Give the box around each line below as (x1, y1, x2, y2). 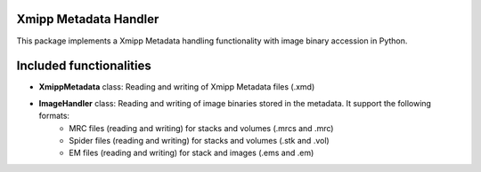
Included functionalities (16, 59, 151, 74)
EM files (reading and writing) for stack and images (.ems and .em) (69, 147, 314, 159)
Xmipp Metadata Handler (16, 12, 159, 27)
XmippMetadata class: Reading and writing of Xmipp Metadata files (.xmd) (38, 82, 315, 92)
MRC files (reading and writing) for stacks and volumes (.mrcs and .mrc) (69, 122, 334, 133)
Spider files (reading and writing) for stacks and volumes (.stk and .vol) (69, 135, 330, 145)
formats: (38, 111, 70, 121)
